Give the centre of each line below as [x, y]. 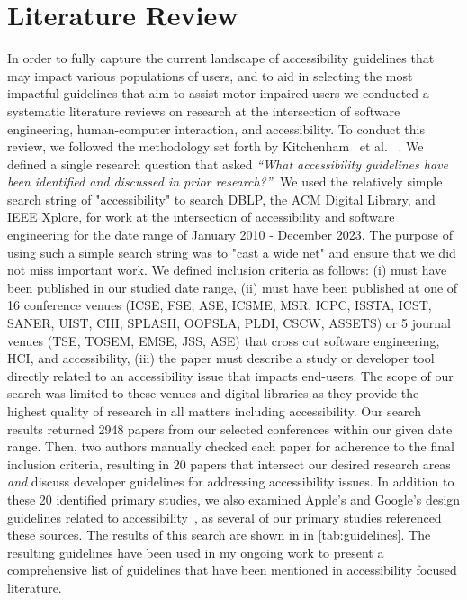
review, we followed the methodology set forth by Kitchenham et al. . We [216, 146]
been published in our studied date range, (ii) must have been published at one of [233, 287]
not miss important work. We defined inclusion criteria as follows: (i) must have [227, 270]
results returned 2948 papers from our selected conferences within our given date [230, 428]
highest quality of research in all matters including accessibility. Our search [214, 411]
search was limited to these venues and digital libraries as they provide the [213, 393]
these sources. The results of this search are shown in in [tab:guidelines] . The [219, 535]
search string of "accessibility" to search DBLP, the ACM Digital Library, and [221, 199]
